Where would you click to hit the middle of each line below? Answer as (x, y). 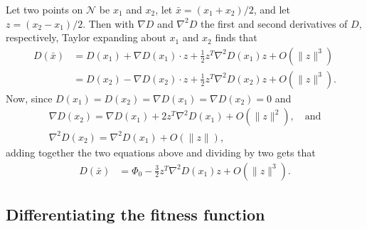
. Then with (108, 23)
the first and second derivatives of (274, 23)
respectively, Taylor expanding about (86, 37)
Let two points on (44, 9)
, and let (272, 9)
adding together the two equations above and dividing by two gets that (161, 152)
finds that (236, 37)
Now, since (29, 98)
